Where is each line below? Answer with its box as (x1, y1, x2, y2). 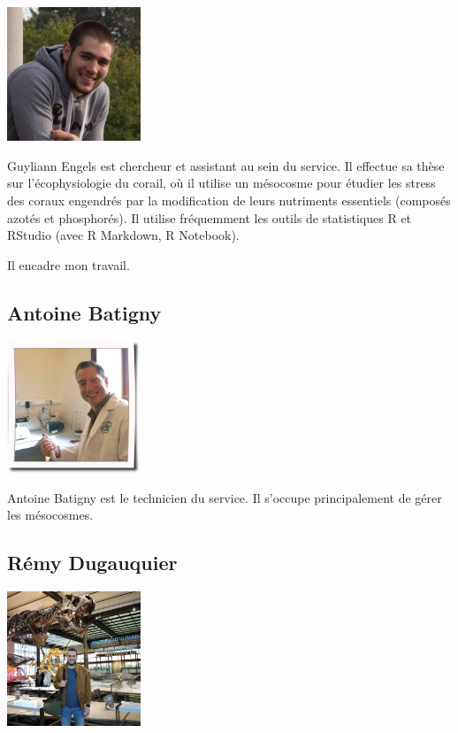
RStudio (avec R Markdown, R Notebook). (7, 226, 240, 244)
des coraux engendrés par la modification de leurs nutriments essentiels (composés (7, 190, 451, 209)
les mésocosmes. (7, 505, 94, 524)
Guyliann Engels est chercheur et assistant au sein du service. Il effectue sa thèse (7, 156, 445, 174)
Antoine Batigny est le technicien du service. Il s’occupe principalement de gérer (7, 488, 442, 506)
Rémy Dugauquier (7, 549, 178, 576)
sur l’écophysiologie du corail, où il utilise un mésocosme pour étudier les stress (7, 174, 436, 192)
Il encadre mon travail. (7, 255, 130, 274)
